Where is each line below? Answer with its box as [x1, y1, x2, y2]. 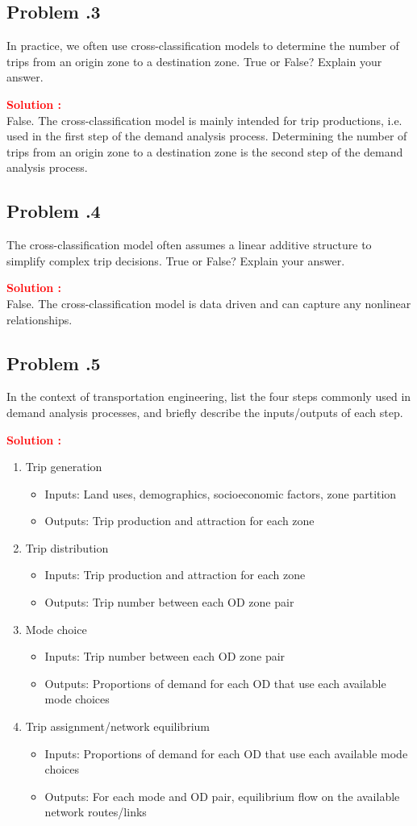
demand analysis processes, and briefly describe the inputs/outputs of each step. [6, 403, 403, 420]
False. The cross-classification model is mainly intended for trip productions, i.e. [6, 111, 402, 128]
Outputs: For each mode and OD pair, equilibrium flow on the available [44, 787, 400, 804]
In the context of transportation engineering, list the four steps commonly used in [6, 388, 411, 405]
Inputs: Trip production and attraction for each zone [44, 566, 306, 583]
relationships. [6, 311, 73, 327]
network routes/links [44, 803, 147, 820]
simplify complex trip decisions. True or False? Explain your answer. [6, 252, 345, 269]
